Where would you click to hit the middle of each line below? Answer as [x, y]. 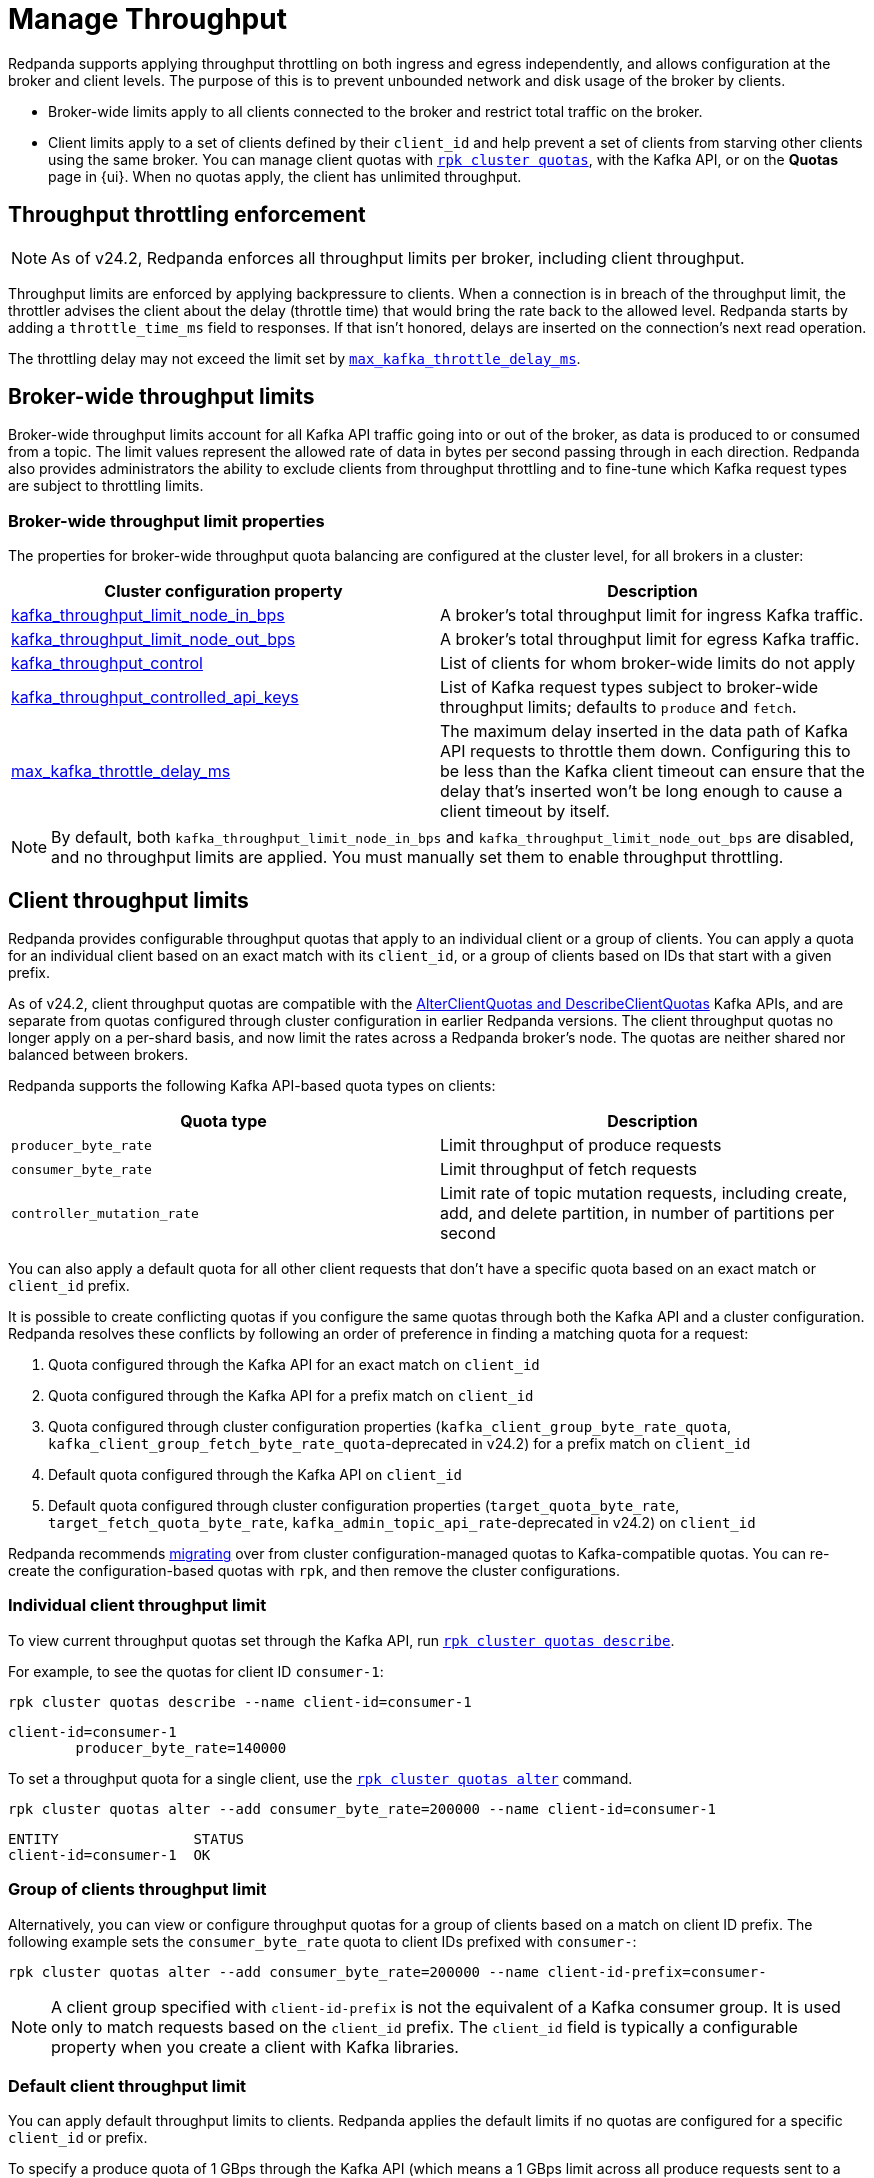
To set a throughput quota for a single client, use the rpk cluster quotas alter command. [320, 1778]
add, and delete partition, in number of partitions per [637, 1213]
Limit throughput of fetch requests [568, 1169]
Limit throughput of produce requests [581, 1145]
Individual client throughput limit [137, 1605]
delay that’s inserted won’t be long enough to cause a [641, 791]
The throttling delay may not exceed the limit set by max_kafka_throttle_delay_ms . [294, 358]
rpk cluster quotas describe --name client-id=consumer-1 [240, 1701]
